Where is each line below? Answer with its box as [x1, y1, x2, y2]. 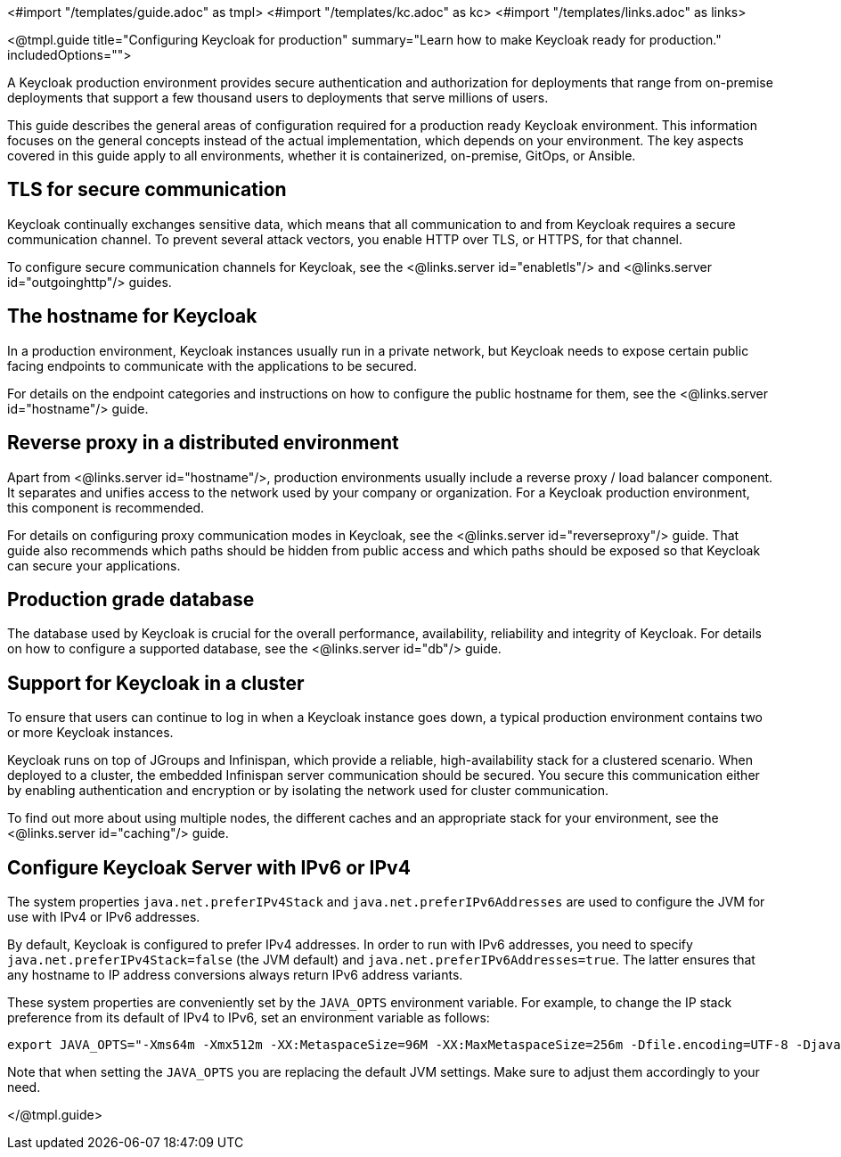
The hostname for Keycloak [7, 305, 257, 328]
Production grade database [7, 587, 255, 611]
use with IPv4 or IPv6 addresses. [7, 909, 200, 925]
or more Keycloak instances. [7, 725, 174, 741]
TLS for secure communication [7, 178, 287, 201]
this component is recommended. [7, 499, 205, 515]
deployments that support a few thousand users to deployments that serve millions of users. [7, 90, 549, 105]
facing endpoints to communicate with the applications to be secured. [7, 357, 418, 373]
